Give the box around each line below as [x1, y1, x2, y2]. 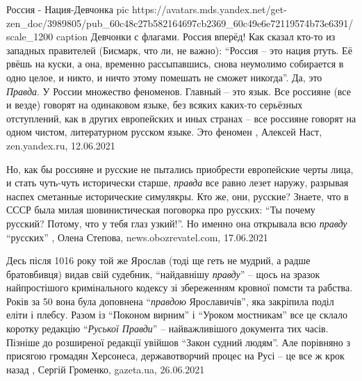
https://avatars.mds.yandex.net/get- [132, 2, 287, 16]
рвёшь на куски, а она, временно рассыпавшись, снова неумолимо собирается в [6, 56, 344, 71]
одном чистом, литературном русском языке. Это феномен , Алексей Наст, [6, 124, 322, 139]
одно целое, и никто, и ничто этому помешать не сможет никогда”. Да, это [6, 70, 322, 84]
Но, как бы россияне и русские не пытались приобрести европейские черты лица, [6, 161, 354, 176]
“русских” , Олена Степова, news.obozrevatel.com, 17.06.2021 [6, 229, 268, 244]
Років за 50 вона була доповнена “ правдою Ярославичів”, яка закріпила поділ [6, 293, 334, 308]
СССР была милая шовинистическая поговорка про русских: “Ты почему [6, 202, 315, 217]
